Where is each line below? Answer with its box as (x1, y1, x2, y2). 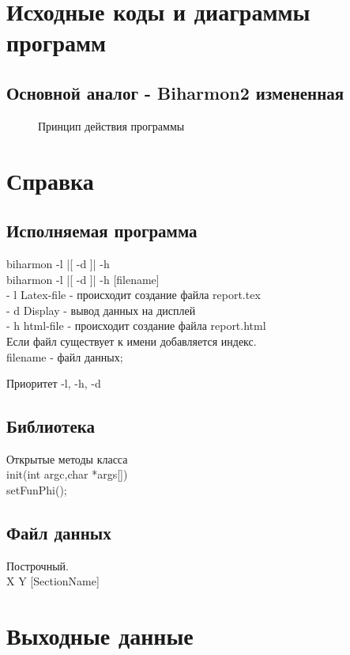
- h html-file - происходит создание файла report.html (6, 317, 266, 334)
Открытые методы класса (6, 450, 128, 467)
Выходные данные (6, 619, 194, 652)
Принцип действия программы (38, 117, 185, 134)
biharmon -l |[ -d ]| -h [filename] (6, 271, 160, 287)
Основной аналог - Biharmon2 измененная (6, 80, 344, 104)
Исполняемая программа (6, 218, 198, 243)
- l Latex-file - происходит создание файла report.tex (6, 286, 261, 303)
